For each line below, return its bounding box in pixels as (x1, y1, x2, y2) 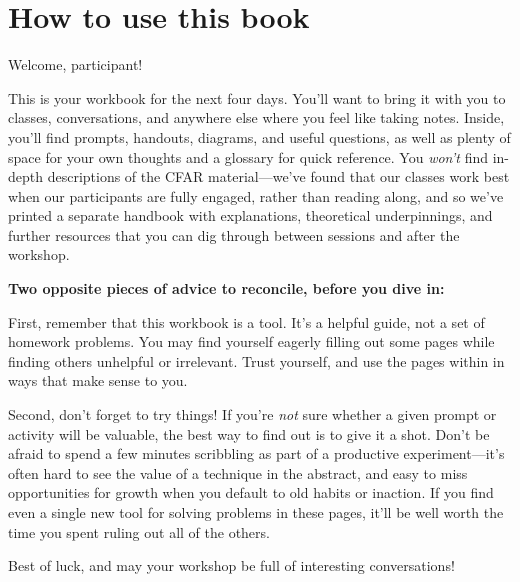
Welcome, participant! (8, 54, 143, 75)
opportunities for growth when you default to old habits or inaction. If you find (8, 482, 494, 503)
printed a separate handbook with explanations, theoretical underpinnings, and (8, 205, 493, 226)
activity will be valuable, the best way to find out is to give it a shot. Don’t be (8, 423, 490, 444)
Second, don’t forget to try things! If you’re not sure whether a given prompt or (8, 404, 497, 425)
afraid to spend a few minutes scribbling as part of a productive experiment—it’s (8, 443, 505, 464)
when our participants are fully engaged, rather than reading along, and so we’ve (8, 185, 504, 206)
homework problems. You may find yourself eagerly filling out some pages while (8, 331, 495, 352)
